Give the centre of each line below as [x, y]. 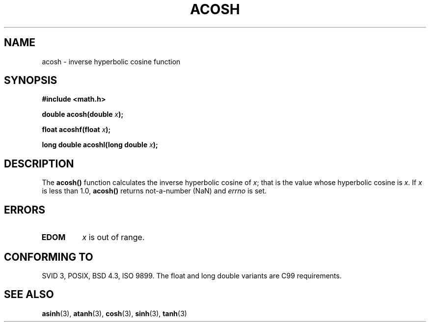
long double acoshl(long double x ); [100, 145]
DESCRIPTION [39, 163]
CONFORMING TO [49, 257]
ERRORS [25, 210]
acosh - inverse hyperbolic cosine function [111, 61]
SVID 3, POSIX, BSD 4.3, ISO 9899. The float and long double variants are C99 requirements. [192, 275]
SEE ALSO [29, 295]
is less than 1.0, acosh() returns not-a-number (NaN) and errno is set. [154, 191]
